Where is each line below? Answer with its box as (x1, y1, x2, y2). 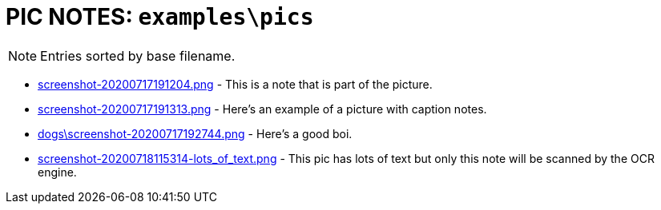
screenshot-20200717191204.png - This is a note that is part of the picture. (38, 77, 433, 91)
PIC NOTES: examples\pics (6, 3, 314, 30)
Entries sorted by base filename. (40, 47, 236, 64)
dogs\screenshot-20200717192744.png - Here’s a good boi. (38, 126, 353, 141)
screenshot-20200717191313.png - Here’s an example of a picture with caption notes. (38, 101, 487, 116)
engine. (38, 164, 77, 179)
